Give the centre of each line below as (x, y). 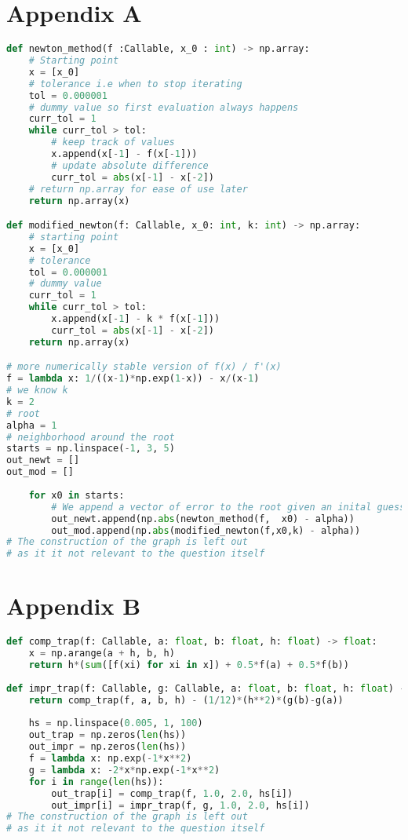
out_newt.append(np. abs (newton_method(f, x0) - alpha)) (203, 519)
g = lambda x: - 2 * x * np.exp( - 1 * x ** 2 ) (124, 770)
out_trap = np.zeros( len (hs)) (107, 735)
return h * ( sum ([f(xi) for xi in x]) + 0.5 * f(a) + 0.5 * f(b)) (189, 665)
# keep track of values (113, 142)
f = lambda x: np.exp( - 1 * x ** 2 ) (110, 759)
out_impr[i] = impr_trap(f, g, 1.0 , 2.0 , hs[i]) (180, 805)
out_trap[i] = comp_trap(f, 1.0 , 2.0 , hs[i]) (172, 793)
